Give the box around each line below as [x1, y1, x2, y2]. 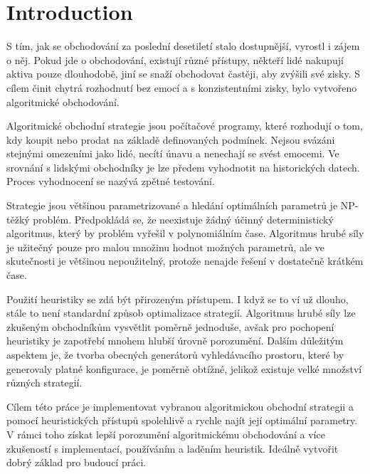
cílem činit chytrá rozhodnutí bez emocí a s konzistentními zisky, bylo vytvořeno [6, 80, 357, 95]
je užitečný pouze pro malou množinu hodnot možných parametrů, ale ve [6, 239, 324, 254]
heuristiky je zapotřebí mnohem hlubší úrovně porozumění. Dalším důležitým [6, 333, 344, 348]
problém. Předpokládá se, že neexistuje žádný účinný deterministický [33, 211, 334, 226]
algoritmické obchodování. [6, 94, 120, 109]
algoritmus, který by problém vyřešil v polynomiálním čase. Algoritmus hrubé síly [6, 226, 364, 241]
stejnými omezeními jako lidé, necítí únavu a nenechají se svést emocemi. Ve [6, 146, 339, 161]
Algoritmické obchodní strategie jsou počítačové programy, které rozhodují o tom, [6, 118, 363, 133]
